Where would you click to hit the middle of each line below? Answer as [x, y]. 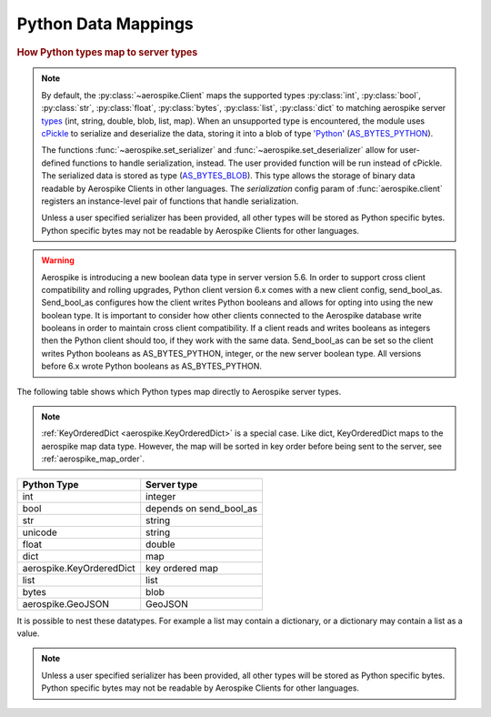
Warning [58, 260]
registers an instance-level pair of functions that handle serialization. [170, 201]
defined [56, 163]
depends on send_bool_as [202, 508]
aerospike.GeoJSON [65, 603]
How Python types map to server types [107, 52]
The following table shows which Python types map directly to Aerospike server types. [179, 391]
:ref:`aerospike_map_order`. [93, 459]
